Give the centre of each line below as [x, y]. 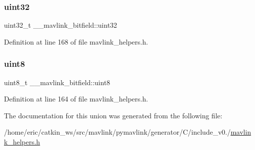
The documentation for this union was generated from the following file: [113, 115]
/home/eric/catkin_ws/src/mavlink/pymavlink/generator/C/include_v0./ [117, 132]
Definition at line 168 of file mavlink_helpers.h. [76, 41]
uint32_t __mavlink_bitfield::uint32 [61, 25]
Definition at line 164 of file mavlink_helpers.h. [76, 99]
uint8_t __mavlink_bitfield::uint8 [57, 82]
